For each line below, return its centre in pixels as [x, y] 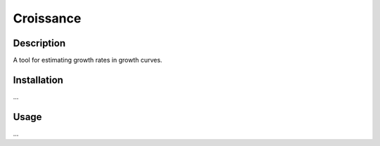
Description [39, 43]
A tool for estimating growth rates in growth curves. [88, 60]
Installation [38, 80]
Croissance [47, 18]
